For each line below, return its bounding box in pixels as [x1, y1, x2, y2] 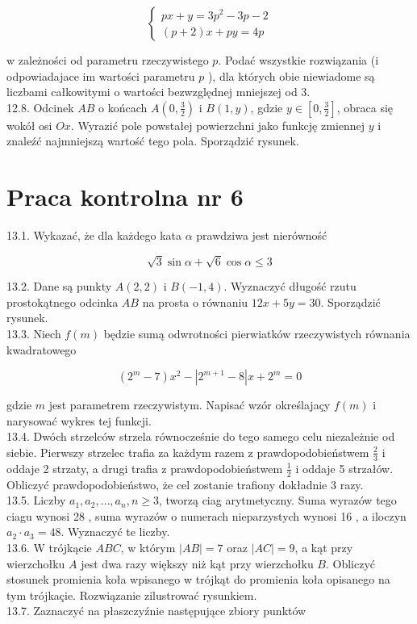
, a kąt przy [294, 539, 353, 556]
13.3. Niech [6, 325, 61, 342]
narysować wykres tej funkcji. [6, 412, 152, 429]
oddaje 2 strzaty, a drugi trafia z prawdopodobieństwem [6, 459, 283, 476]
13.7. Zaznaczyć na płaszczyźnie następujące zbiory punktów [6, 602, 306, 619]
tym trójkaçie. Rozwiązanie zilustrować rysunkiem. [6, 586, 257, 603]
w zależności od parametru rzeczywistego [6, 52, 209, 68]
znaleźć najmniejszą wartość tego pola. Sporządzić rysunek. [6, 132, 299, 149]
